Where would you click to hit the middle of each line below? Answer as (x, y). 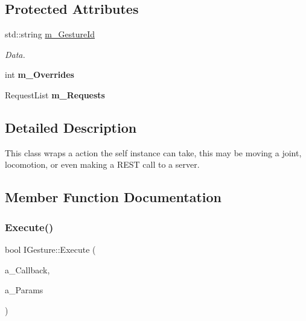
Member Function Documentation (113, 197)
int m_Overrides (40, 75)
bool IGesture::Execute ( (50, 249)
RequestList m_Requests (55, 94)
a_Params (24, 290)
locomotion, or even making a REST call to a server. (102, 164)
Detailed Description (71, 127)
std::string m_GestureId (50, 34)
